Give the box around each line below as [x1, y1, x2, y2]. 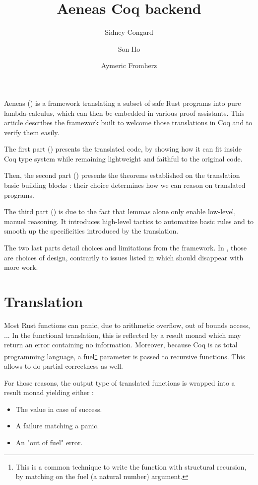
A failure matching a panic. [15, 420, 99, 431]
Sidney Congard [105, 27, 153, 37]
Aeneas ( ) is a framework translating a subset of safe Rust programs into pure [4, 97, 241, 108]
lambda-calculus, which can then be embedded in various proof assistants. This [4, 107, 245, 118]
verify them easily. [4, 127, 60, 137]
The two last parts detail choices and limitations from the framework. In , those [4, 242, 247, 253]
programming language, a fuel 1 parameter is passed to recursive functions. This [4, 349, 245, 361]
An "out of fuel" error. [15, 437, 83, 447]
